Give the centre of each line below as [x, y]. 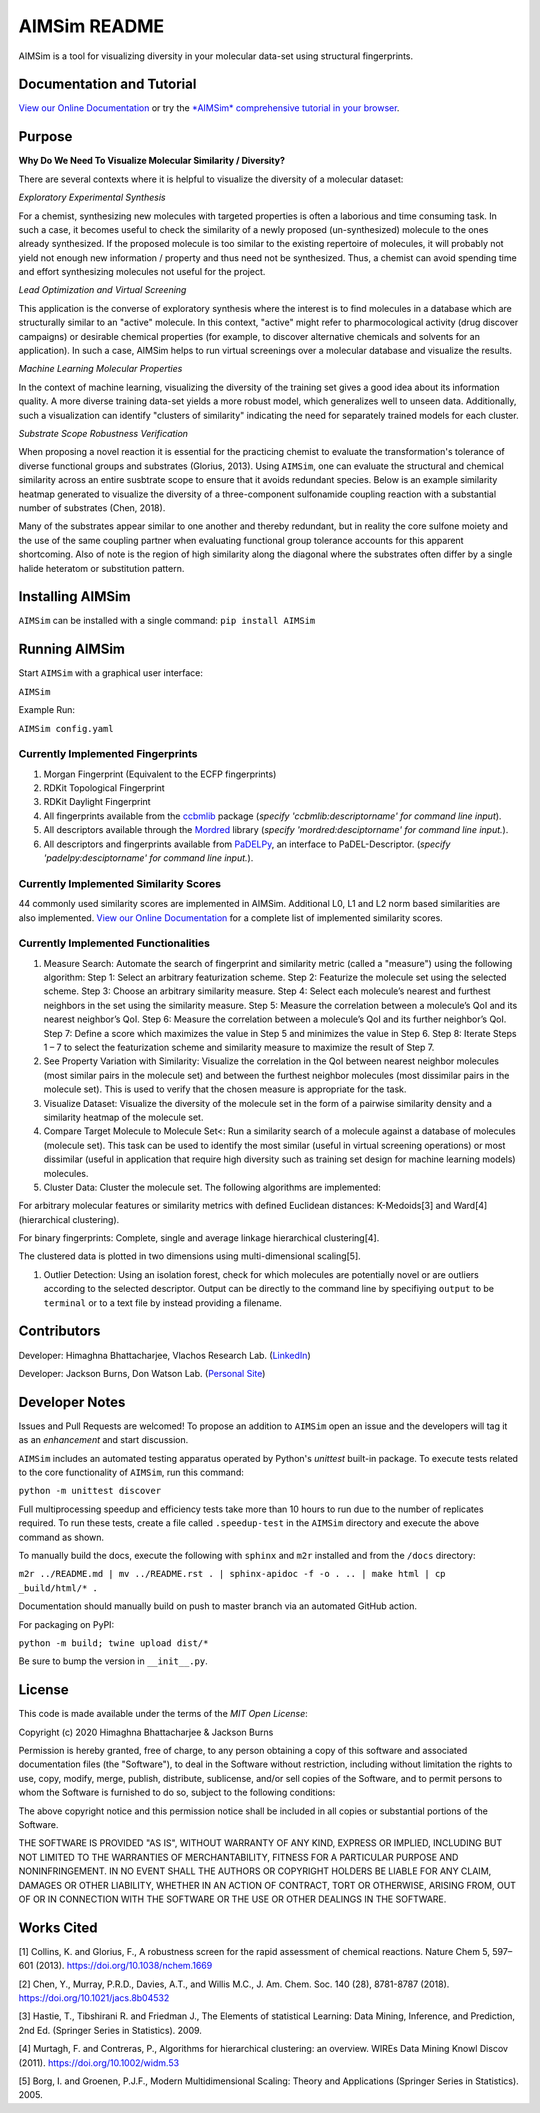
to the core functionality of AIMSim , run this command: [131, 1472]
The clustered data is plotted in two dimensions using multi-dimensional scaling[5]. [190, 1256]
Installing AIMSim [74, 596]
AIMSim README [91, 26]
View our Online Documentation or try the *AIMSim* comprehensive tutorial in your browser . [209, 108]
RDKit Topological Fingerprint [104, 788]
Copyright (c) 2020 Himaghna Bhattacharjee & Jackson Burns [146, 1732]
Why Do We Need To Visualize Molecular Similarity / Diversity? [151, 161]
